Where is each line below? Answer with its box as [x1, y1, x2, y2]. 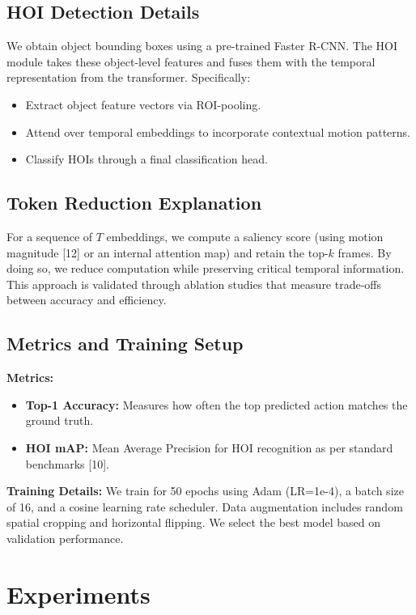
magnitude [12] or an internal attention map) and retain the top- [6, 244, 329, 261]
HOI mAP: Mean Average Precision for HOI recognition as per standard [25, 439, 393, 456]
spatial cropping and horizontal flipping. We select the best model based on [6, 514, 381, 531]
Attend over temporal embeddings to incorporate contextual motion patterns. [25, 123, 410, 140]
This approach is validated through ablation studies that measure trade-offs [6, 275, 382, 292]
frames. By [337, 244, 392, 261]
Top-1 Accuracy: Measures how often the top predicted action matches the [25, 396, 408, 413]
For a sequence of [6, 227, 93, 244]
